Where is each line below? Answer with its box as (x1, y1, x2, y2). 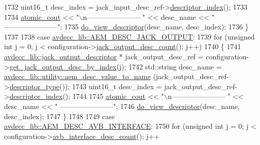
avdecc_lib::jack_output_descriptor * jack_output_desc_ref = (4, 51, 204, 61)
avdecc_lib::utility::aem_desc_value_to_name (4, 71, 151, 82)
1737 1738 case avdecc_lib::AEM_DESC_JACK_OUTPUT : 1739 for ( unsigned (4, 31, 255, 42)
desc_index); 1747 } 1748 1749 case (4, 111, 115, 121)
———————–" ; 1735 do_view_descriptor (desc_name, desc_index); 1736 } (4, 21, 249, 32)
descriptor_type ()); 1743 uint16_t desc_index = (9, 81, 162, 91)
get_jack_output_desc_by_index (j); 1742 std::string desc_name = (9, 61, 222, 71)
